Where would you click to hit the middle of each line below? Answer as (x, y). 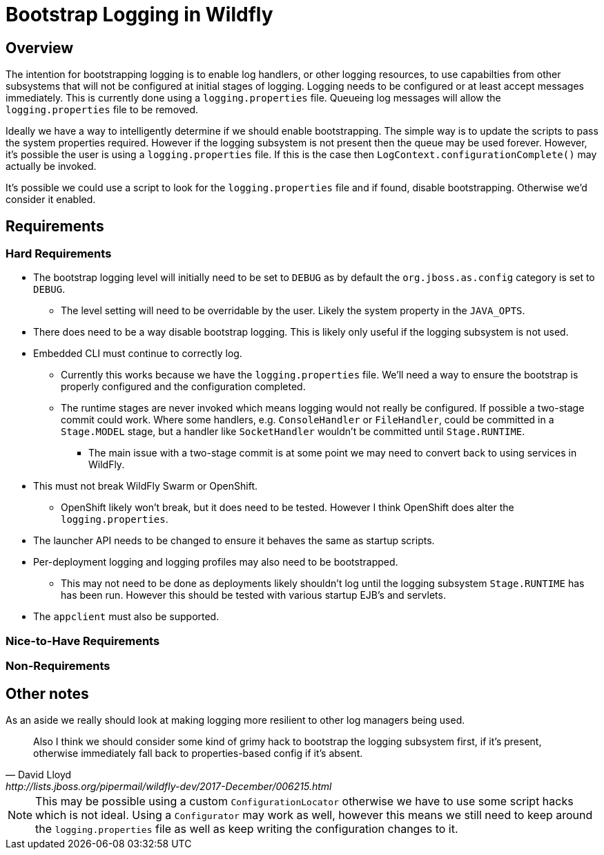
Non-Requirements (58, 666)
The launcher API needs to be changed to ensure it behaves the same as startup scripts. (234, 541)
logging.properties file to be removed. (102, 110)
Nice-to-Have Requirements (83, 641)
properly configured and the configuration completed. (183, 387)
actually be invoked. (51, 166)
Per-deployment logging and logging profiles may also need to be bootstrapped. (216, 562)
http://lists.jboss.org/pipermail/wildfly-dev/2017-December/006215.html (169, 786)
